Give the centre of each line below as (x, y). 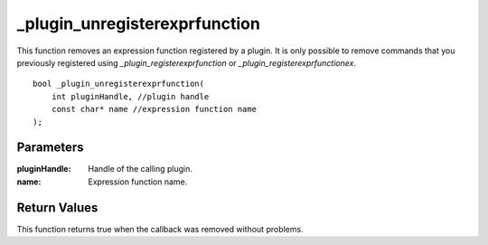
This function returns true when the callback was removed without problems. (160, 229)
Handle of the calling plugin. (141, 169)
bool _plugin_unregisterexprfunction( (119, 84)
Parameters (50, 148)
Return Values (57, 207)
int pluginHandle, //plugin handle (130, 96)
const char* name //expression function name (154, 109)
